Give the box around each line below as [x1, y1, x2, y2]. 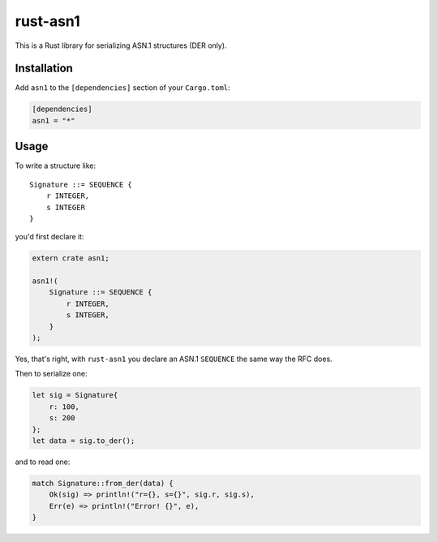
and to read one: [15, 457, 71, 467]
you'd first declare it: [15, 232, 84, 242]
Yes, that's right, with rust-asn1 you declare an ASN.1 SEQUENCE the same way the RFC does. [15, 354, 333, 363]
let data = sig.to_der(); [32, 436, 135, 445]
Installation [15, 62, 73, 75]
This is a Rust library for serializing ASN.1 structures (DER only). [15, 41, 227, 50]
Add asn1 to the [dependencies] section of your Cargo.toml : [15, 83, 230, 92]
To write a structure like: [15, 161, 97, 170]
